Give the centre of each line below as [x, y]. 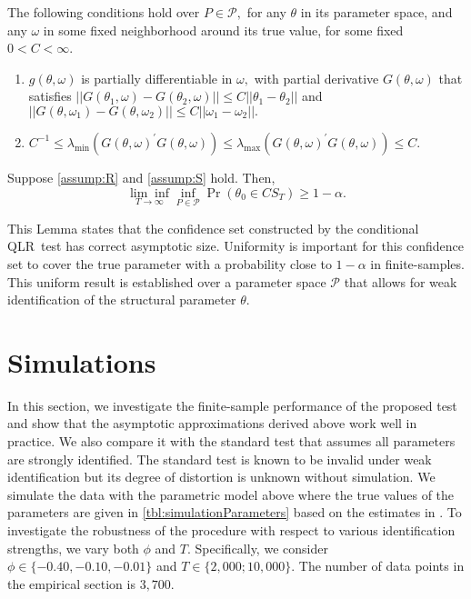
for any [266, 12]
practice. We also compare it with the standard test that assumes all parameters [231, 441]
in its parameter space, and [376, 12]
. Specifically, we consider [258, 548]
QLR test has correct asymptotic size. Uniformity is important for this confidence [235, 246]
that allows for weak [401, 281]
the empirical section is [71, 583]
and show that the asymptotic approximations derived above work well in [212, 423]
